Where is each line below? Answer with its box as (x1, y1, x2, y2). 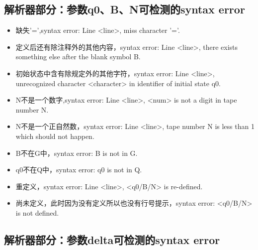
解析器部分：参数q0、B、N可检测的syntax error (4, 1, 245, 17)
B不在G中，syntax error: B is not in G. (15, 147, 138, 158)
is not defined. (15, 207, 59, 218)
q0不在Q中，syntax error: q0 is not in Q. (15, 164, 142, 175)
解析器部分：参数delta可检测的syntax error (4, 232, 220, 247)
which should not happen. (15, 130, 94, 141)
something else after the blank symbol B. (15, 51, 141, 62)
